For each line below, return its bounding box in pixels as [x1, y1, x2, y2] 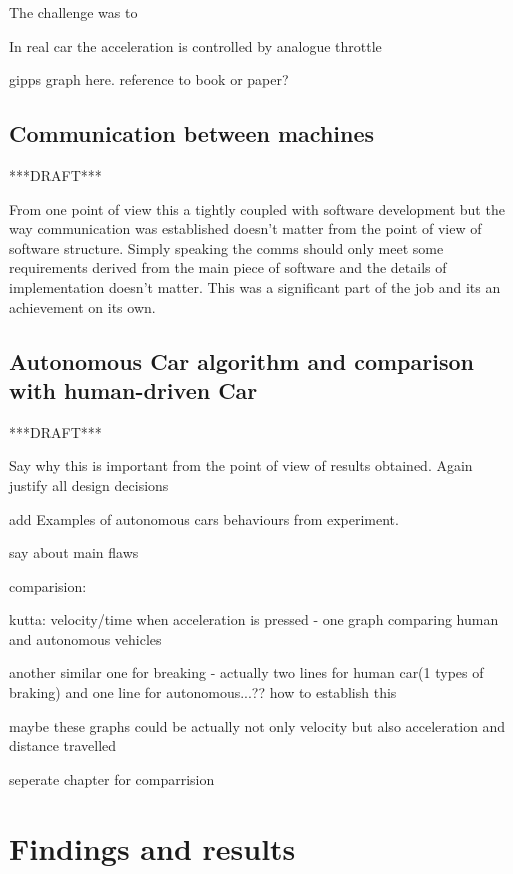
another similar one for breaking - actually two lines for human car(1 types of [9, 662, 484, 683]
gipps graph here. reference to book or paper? [9, 69, 289, 90]
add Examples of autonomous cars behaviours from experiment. [9, 508, 399, 529]
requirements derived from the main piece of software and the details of [9, 257, 447, 278]
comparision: [9, 575, 87, 596]
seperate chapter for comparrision [9, 768, 215, 789]
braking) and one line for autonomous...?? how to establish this [9, 682, 397, 703]
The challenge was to [9, 2, 138, 22]
